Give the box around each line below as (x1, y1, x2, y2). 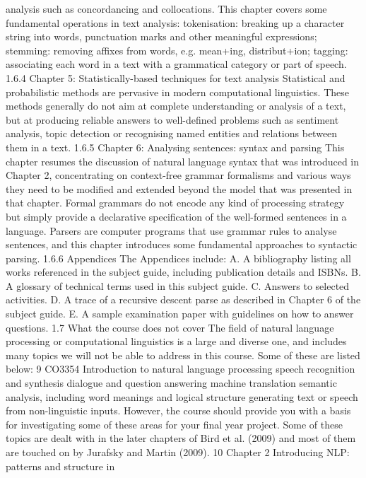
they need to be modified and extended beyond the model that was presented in (6, 181, 353, 196)
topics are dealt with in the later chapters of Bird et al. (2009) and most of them (6, 431, 356, 445)
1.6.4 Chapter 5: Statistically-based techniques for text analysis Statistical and (6, 70, 346, 85)
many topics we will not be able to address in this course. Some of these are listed (6, 347, 360, 362)
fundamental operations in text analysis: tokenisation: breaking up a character (6, 15, 345, 30)
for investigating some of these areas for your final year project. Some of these (6, 416, 343, 431)
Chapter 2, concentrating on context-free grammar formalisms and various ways (6, 168, 351, 182)
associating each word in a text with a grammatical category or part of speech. (6, 57, 347, 71)
